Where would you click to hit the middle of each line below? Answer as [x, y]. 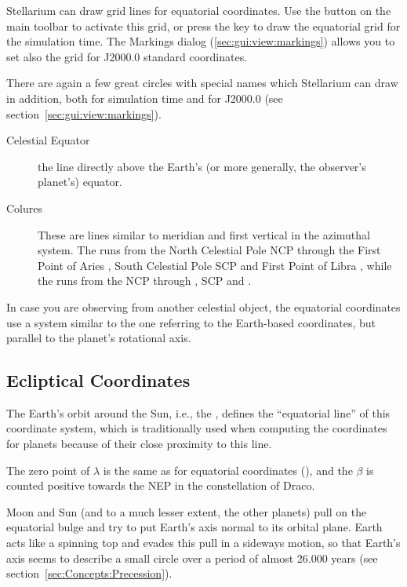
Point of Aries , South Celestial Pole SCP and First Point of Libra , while [215, 265]
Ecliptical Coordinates [98, 380]
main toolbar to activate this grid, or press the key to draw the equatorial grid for [203, 26]
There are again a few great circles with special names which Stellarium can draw [202, 83]
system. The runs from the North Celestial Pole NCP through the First [209, 250]
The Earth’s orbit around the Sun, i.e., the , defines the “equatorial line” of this [198, 412]
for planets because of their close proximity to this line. [139, 444]
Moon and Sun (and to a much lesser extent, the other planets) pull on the [187, 511]
